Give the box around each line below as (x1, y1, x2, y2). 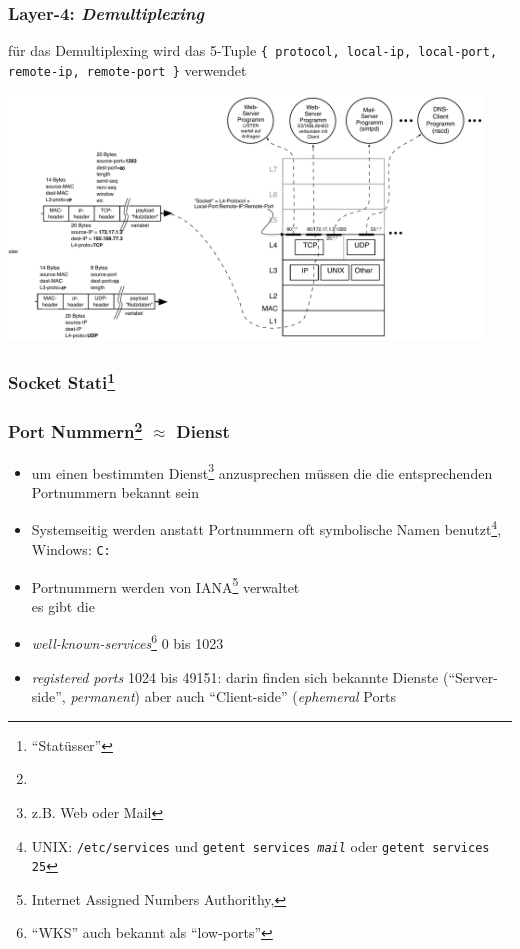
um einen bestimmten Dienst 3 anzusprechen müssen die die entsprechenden (31, 459, 493, 483)
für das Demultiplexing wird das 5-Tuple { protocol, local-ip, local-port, (8, 40, 498, 61)
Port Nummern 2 (8, 417, 143, 444)
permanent (70, 686, 135, 707)
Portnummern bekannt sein (31, 482, 199, 502)
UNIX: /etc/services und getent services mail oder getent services (31, 835, 490, 856)
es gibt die (31, 595, 95, 616)
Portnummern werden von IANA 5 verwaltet (31, 573, 300, 597)
